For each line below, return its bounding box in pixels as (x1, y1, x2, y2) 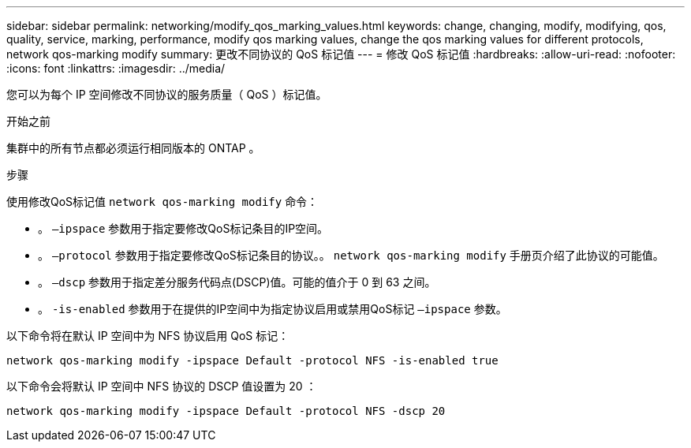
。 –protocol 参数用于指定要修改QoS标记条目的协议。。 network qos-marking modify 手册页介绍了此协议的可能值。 (38, 248, 664, 262)
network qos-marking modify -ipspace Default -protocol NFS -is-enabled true (6, 354, 499, 367)
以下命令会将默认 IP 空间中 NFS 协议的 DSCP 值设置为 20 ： (6, 379, 317, 393)
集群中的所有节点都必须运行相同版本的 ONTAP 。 (6, 141, 260, 155)
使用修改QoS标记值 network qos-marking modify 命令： (6, 195, 319, 208)
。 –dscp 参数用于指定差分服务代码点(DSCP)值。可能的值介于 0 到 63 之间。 (38, 275, 436, 289)
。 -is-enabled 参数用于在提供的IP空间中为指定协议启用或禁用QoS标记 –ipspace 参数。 (38, 302, 507, 315)
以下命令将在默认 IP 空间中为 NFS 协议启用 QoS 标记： (6, 329, 289, 342)
